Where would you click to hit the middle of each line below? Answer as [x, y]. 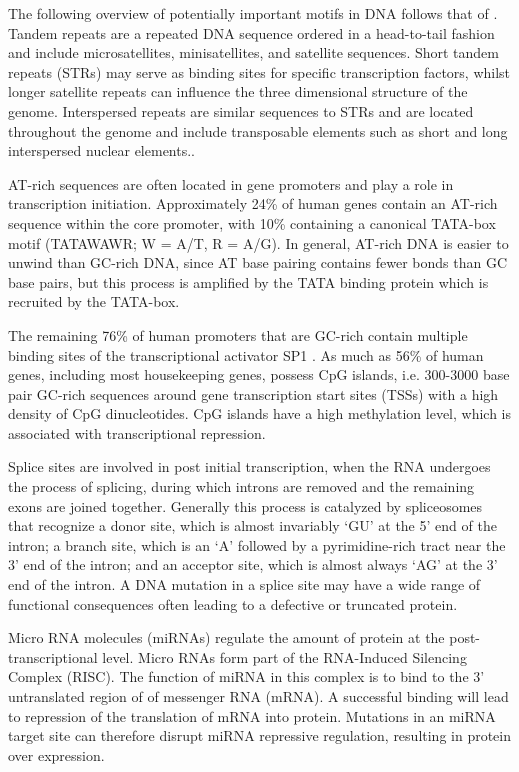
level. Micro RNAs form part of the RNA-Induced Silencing [284, 656]
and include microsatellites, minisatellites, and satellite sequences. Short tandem [253, 52]
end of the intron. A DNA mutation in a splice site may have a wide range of [244, 584]
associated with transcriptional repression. [137, 432]
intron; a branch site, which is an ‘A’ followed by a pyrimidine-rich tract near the [257, 544]
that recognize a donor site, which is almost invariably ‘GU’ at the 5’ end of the [252, 525]
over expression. [56, 754]
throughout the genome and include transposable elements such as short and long [258, 130]
